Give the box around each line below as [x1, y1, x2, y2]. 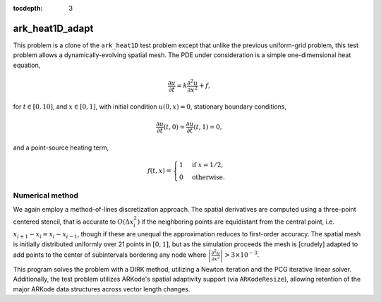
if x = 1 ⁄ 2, [191, 161, 224, 169]
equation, [13, 61, 41, 69]
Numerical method [13, 191, 79, 200]
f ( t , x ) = [147, 167, 172, 175]
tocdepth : [13, 4, 43, 12]
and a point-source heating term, [13, 143, 109, 152]
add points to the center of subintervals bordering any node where [13, 250, 207, 259]
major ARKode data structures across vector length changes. [13, 284, 190, 293]
